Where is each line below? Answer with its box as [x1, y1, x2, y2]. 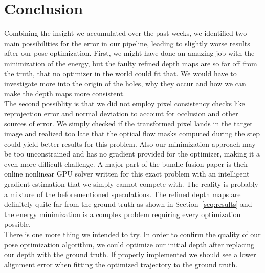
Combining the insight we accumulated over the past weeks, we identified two [4, 28, 247, 38]
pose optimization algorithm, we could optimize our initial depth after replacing [4, 239, 255, 249]
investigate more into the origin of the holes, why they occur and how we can [4, 78, 246, 89]
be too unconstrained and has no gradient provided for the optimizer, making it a [4, 148, 260, 159]
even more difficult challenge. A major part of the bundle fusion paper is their [4, 158, 249, 169]
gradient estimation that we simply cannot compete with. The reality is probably [4, 179, 258, 189]
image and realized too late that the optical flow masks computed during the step [4, 128, 260, 139]
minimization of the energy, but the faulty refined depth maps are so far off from [4, 57, 257, 68]
